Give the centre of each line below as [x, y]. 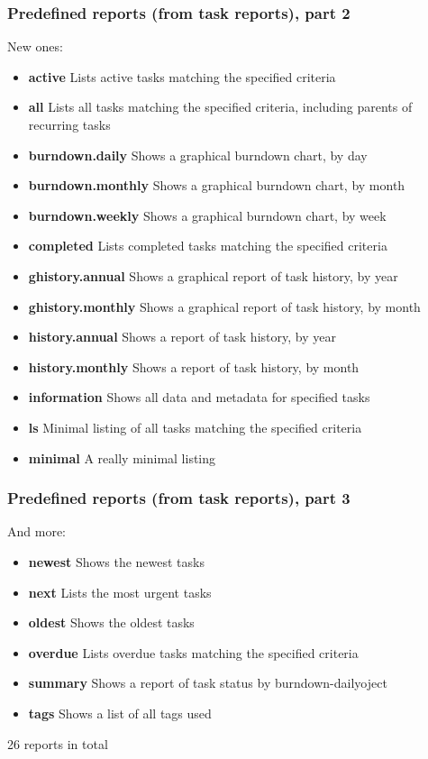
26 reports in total [58, 743]
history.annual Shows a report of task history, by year [182, 337]
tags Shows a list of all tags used [120, 713]
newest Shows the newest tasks [116, 561]
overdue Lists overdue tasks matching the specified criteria [193, 652]
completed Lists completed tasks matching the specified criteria [208, 246]
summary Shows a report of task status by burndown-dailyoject [208, 683]
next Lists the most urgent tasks [120, 592]
